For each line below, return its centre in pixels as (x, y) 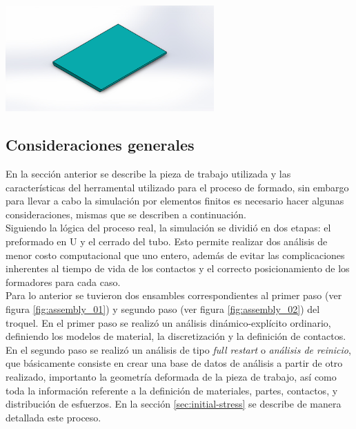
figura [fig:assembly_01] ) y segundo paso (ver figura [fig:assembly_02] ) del (163, 308)
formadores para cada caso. (63, 282)
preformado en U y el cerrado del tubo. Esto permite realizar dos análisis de (167, 241)
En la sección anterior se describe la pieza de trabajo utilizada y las (148, 174)
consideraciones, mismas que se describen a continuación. (126, 214)
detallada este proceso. (53, 417)
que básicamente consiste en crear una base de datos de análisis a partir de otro (174, 363)
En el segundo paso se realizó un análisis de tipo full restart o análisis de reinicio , (178, 349)
